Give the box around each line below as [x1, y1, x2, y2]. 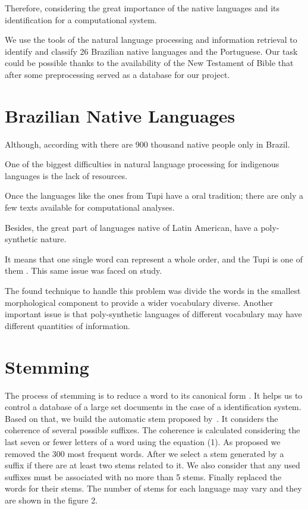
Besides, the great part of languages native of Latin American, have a [5, 221, 258, 233]
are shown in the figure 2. [5, 493, 98, 506]
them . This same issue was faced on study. [5, 264, 162, 277]
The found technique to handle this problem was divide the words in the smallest [5, 284, 301, 297]
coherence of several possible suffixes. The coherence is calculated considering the [5, 424, 300, 436]
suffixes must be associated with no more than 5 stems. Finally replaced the [5, 470, 282, 483]
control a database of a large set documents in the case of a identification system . [5, 401, 301, 413]
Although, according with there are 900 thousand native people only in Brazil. [5, 137, 290, 150]
